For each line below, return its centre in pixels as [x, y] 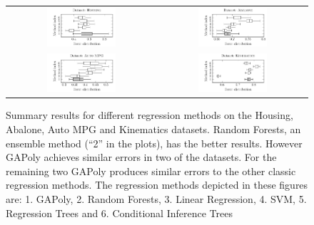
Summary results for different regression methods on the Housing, [150, 115]
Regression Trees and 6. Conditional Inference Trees [119, 213]
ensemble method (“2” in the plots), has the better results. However [154, 143]
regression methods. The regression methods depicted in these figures [157, 185]
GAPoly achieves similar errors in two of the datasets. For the [141, 157]
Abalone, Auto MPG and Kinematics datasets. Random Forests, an [153, 129]
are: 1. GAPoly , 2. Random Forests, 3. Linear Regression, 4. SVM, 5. [156, 199]
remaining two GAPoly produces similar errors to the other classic [151, 171]
